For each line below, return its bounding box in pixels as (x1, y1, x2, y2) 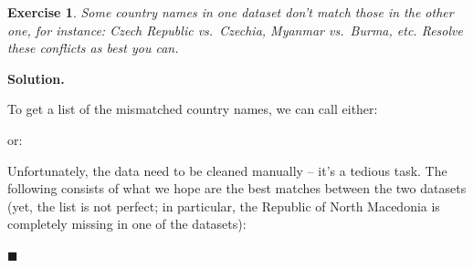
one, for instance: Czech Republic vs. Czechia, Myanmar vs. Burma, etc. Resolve (7, 20, 463, 39)
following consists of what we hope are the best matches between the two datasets (7, 179, 467, 198)
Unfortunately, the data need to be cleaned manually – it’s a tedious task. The (7, 160, 447, 180)
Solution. (7, 68, 65, 88)
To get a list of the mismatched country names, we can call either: (7, 99, 378, 119)
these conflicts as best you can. (7, 38, 179, 57)
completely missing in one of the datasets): (7, 214, 247, 233)
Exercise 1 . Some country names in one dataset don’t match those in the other (7, 3, 454, 21)
